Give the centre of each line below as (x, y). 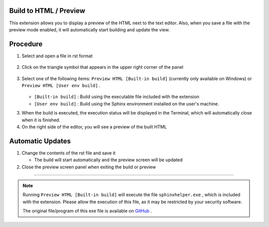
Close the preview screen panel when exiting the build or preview (89, 167)
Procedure (26, 44)
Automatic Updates (40, 141)
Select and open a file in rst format (57, 56)
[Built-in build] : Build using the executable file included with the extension (117, 97)
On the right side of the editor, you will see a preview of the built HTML (94, 126)
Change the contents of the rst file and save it (68, 153)
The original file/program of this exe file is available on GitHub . (87, 211)
